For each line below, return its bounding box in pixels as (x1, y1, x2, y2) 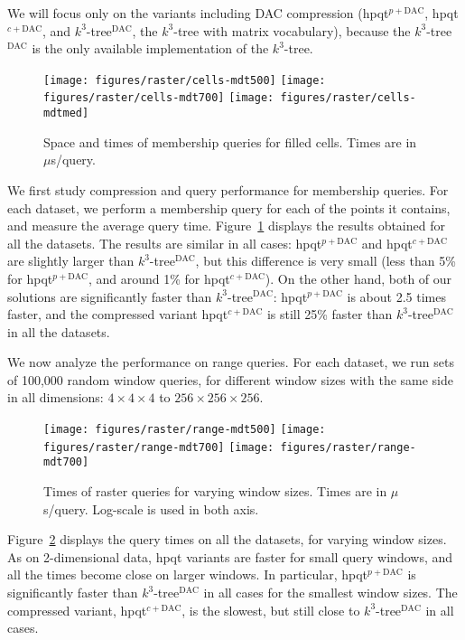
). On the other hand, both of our (265, 268, 452, 287)
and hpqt (361, 233, 413, 252)
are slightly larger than (7, 251, 135, 270)
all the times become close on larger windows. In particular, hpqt (7, 565, 367, 584)
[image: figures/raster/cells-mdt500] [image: (43, 73, 326, 87)
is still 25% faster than (266, 305, 393, 324)
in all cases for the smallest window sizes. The (203, 583, 458, 601)
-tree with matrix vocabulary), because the (173, 21, 411, 40)
